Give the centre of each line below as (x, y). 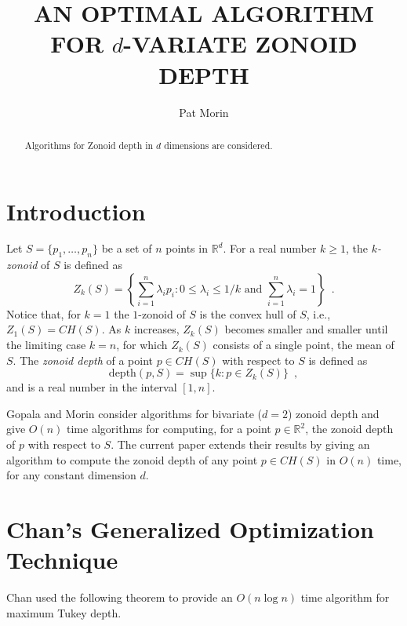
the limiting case (46, 345)
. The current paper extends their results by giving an (240, 444)
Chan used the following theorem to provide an (120, 597)
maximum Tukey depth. (64, 612)
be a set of (127, 248)
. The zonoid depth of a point (83, 360)
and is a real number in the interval (92, 387)
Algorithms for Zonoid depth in (89, 145)
